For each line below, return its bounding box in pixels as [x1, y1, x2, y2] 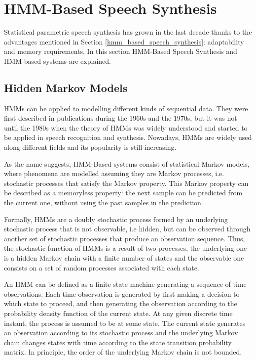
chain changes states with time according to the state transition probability [4, 337, 232, 347]
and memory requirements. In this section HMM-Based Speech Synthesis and [4, 46, 237, 56]
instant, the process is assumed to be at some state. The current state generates [4, 317, 246, 328]
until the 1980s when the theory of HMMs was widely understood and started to [4, 122, 248, 133]
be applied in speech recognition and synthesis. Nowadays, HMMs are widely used [4, 132, 252, 142]
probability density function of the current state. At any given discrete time [4, 308, 233, 318]
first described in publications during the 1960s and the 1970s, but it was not [4, 113, 237, 123]
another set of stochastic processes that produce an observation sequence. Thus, [4, 233, 245, 243]
